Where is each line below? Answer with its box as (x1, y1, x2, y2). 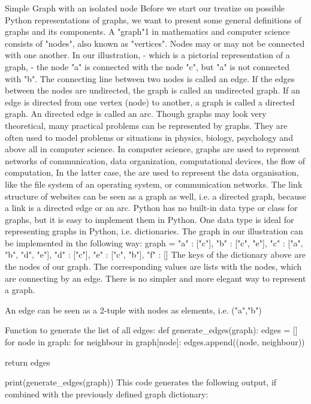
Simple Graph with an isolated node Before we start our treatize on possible (5, 2, 285, 14)
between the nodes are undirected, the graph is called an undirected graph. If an (5, 84, 300, 97)
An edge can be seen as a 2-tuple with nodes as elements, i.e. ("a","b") (5, 303, 262, 316)
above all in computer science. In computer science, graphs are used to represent (5, 143, 300, 155)
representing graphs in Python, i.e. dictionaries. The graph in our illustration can (5, 225, 303, 237)
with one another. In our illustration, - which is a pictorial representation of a (5, 49, 290, 61)
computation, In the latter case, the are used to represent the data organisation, (5, 166, 299, 179)
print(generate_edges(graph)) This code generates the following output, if (5, 376, 277, 388)
